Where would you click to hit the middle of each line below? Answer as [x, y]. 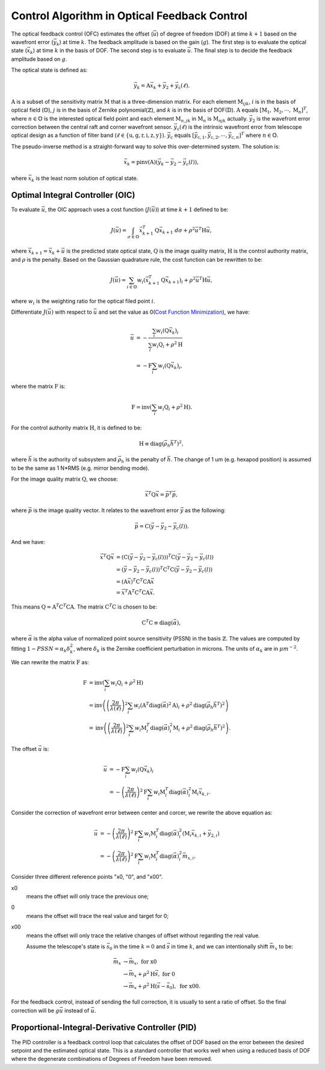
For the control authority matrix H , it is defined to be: [76, 428]
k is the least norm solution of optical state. [85, 179]
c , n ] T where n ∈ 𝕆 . [255, 136]
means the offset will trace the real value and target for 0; [97, 916]
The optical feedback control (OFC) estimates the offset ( [82, 34]
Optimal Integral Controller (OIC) [73, 195]
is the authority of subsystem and [75, 460]
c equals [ [183, 136]
